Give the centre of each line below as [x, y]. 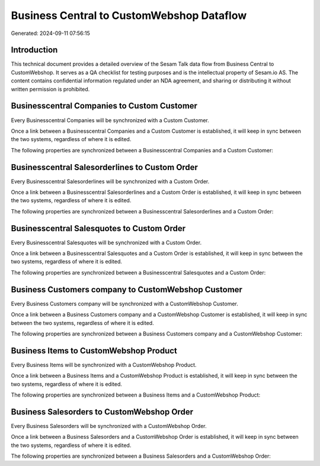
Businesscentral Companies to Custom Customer [104, 106]
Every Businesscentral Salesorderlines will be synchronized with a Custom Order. [110, 181]
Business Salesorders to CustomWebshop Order [102, 412]
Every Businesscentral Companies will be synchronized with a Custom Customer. [110, 120]
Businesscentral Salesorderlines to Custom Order [105, 167]
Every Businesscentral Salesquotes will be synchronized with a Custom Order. [106, 242]
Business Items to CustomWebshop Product [94, 351]
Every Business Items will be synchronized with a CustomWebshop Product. [104, 365]
